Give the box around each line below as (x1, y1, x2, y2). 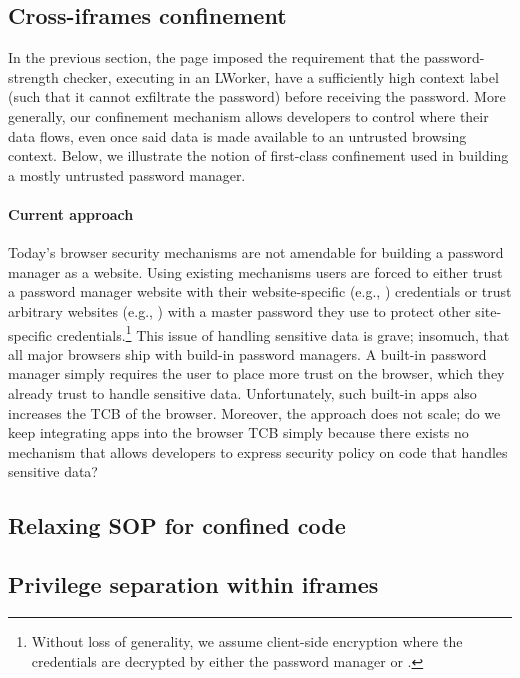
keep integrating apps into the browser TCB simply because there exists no (8, 422, 469, 443)
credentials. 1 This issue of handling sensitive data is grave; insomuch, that (56, 321, 510, 345)
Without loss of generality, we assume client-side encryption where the (31, 630, 463, 651)
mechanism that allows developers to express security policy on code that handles (8, 441, 508, 462)
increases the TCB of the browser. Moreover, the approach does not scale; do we (8, 402, 501, 423)
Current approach (8, 203, 134, 224)
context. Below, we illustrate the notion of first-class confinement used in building (8, 145, 509, 166)
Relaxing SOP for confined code (8, 510, 346, 541)
